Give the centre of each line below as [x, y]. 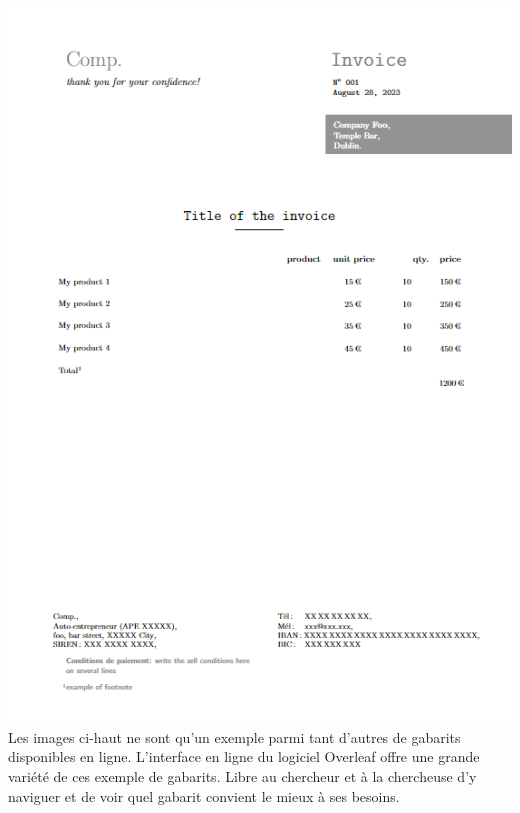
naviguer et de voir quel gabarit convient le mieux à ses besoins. [204, 795]
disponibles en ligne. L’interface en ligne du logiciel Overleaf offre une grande [244, 756]
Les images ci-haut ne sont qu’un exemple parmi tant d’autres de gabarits [234, 736]
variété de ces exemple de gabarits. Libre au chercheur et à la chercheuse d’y [242, 775]
